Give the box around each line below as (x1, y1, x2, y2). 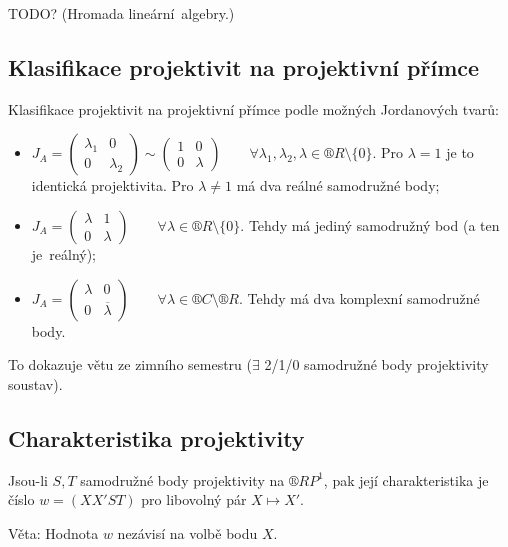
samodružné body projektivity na (80, 469, 285, 490)
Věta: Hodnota (8, 522, 99, 543)
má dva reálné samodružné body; (236, 175, 440, 196)
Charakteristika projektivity (8, 422, 305, 453)
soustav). (8, 373, 63, 394)
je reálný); (31, 243, 97, 264)
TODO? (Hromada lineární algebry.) (8, 3, 235, 23)
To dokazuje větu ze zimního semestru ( (8, 354, 252, 375)
